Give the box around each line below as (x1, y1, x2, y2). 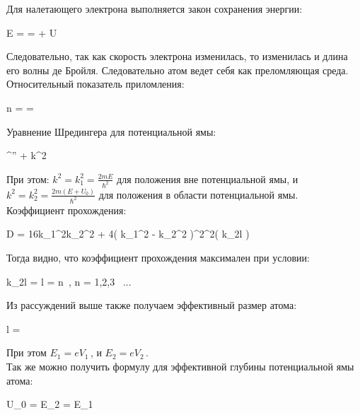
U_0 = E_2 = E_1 (6, 397, 93, 411)
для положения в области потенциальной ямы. (98, 187, 298, 201)
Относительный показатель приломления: (6, 76, 185, 91)
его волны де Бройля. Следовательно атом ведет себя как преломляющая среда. (6, 62, 349, 77)
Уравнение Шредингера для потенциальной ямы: (6, 124, 216, 139)
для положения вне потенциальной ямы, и (117, 171, 298, 186)
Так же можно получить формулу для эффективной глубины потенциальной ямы (6, 358, 354, 373)
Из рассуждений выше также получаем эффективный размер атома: (6, 298, 297, 312)
